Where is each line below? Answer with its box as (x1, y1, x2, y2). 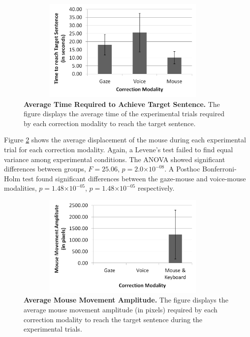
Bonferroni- (202, 164, 237, 174)
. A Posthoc (164, 164, 200, 174)
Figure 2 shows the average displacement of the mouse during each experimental (4, 135, 246, 145)
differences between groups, (4, 164, 86, 174)
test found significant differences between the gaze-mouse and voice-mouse (22, 173, 246, 183)
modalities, (4, 183, 37, 193)
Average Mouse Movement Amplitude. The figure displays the (24, 295, 228, 305)
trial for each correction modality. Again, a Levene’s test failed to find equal (4, 144, 233, 154)
